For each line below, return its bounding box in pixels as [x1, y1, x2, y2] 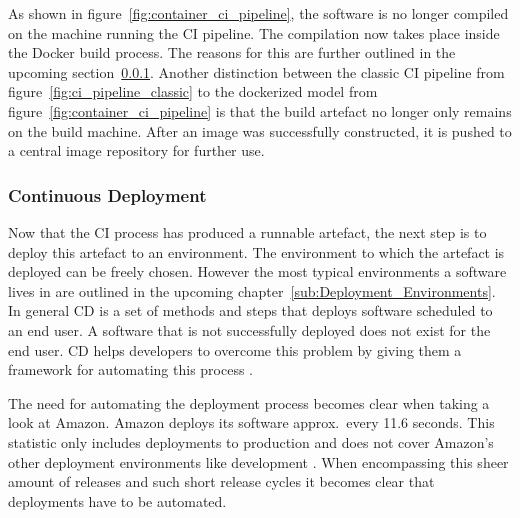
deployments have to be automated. [8, 490, 227, 511]
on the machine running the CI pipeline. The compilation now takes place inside [8, 22, 500, 43]
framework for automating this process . [8, 359, 254, 380]
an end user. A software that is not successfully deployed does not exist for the [8, 319, 491, 340]
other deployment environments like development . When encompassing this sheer [8, 451, 509, 472]
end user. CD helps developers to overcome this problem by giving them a [8, 339, 462, 360]
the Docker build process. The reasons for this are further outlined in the [8, 42, 456, 63]
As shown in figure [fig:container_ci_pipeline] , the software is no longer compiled [8, 3, 509, 23]
